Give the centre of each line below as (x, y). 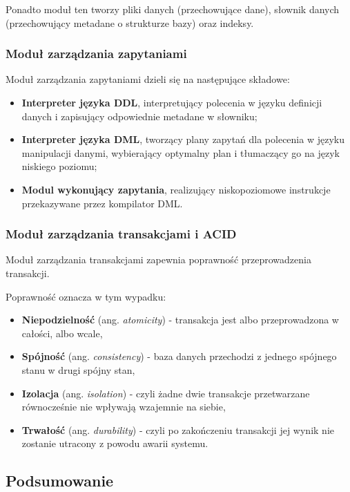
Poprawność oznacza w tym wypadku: (86, 296)
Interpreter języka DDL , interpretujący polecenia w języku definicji (172, 102)
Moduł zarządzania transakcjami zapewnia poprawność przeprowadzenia (158, 259)
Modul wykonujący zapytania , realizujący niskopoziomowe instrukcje (176, 189)
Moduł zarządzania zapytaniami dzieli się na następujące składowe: (148, 79)
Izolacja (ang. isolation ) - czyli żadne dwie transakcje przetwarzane (166, 393)
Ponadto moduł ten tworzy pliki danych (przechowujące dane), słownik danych (173, 9)
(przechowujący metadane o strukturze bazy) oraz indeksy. (130, 22)
